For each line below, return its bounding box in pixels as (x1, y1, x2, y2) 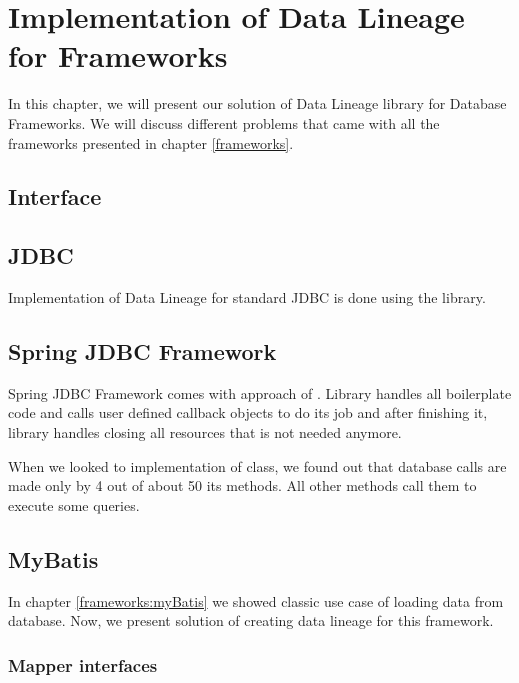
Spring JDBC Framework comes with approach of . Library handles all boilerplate (8, 382, 512, 403)
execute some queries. (8, 494, 140, 515)
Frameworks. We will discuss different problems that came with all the (8, 112, 440, 133)
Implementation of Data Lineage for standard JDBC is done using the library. (8, 287, 486, 308)
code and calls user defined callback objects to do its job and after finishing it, (8, 402, 488, 423)
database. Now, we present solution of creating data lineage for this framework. (8, 610, 494, 631)
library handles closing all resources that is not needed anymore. (8, 422, 402, 443)
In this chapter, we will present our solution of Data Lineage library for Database (8, 93, 507, 114)
